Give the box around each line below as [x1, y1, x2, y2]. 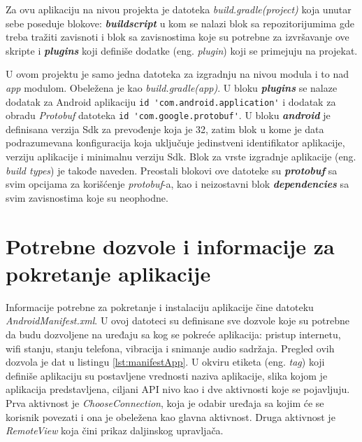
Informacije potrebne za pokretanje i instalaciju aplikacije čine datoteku [6, 299, 314, 314]
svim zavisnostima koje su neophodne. [6, 190, 168, 205]
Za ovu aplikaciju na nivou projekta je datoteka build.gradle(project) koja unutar [6, 2, 352, 16]
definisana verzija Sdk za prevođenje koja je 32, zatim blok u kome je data [6, 121, 324, 136]
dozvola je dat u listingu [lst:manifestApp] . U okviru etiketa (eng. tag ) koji [6, 354, 325, 369]
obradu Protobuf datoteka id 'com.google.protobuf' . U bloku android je [6, 108, 331, 123]
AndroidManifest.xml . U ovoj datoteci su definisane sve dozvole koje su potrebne [6, 313, 350, 328]
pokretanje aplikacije [6, 258, 211, 287]
